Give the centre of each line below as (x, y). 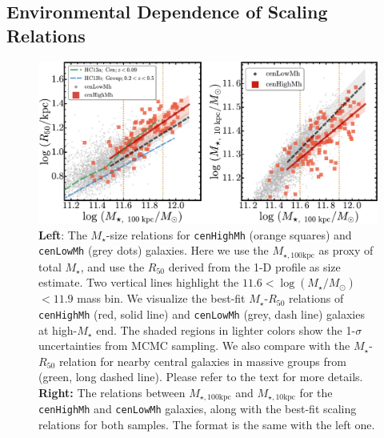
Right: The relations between (112, 392)
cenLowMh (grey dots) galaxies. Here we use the (154, 250)
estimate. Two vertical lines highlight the (139, 282)
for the (316, 392)
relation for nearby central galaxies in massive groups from (202, 361)
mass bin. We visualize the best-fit (161, 298)
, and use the (112, 266)
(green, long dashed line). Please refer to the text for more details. (201, 377)
